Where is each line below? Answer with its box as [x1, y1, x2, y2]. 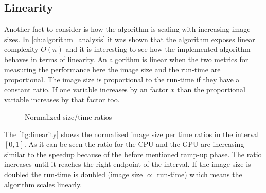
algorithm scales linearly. [4, 179, 82, 189]
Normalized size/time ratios [25, 111, 112, 122]
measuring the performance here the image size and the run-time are [4, 64, 221, 74]
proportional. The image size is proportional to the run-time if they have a [4, 74, 240, 85]
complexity [4, 44, 39, 54]
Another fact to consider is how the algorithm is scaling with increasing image [4, 24, 251, 34]
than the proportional [177, 84, 245, 94]
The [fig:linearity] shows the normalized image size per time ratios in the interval [4, 128, 259, 139]
